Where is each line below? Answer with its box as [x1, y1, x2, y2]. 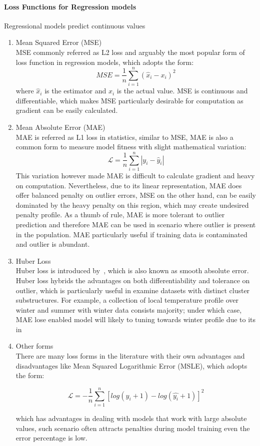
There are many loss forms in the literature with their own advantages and [15, 351, 245, 361]
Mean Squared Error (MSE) [15, 37, 102, 47]
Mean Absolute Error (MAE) [15, 122, 105, 132]
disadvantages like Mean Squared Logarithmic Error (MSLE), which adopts [15, 360, 247, 371]
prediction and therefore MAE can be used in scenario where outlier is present [15, 219, 256, 229]
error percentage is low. [15, 433, 87, 443]
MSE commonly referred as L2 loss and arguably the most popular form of [15, 46, 245, 57]
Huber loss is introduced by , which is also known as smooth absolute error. [15, 265, 249, 276]
